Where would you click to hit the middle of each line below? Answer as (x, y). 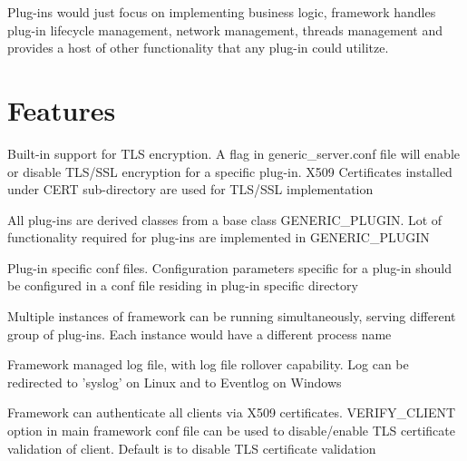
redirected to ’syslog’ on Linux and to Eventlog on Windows (175, 382)
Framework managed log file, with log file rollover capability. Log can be (208, 364)
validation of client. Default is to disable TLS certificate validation (192, 448)
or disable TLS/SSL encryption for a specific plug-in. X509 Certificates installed (230, 171)
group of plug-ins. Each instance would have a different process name (199, 333)
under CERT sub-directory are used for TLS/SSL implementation (190, 189)
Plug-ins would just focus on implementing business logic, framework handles (222, 12)
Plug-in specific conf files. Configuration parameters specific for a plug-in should (229, 267)
